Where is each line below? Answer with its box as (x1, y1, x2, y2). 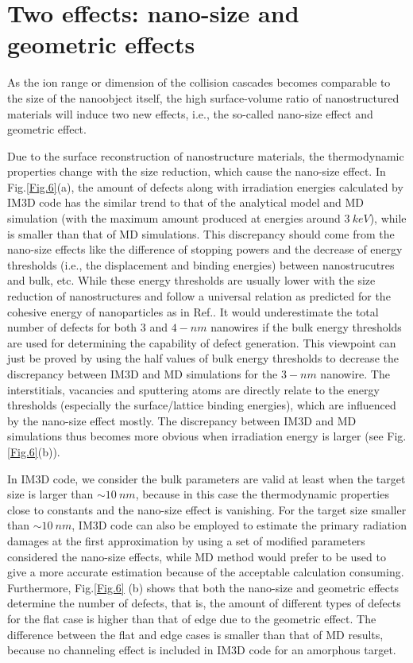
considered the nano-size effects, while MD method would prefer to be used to (7, 548, 386, 564)
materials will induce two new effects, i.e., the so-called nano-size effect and (7, 105, 373, 122)
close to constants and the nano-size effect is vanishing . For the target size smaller (7, 501, 407, 518)
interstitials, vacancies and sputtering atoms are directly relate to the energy (7, 381, 380, 397)
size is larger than (7, 486, 94, 502)
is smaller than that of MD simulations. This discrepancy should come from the (7, 225, 395, 242)
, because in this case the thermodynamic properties (135, 486, 389, 502)
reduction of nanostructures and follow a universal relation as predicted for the (7, 288, 391, 304)
